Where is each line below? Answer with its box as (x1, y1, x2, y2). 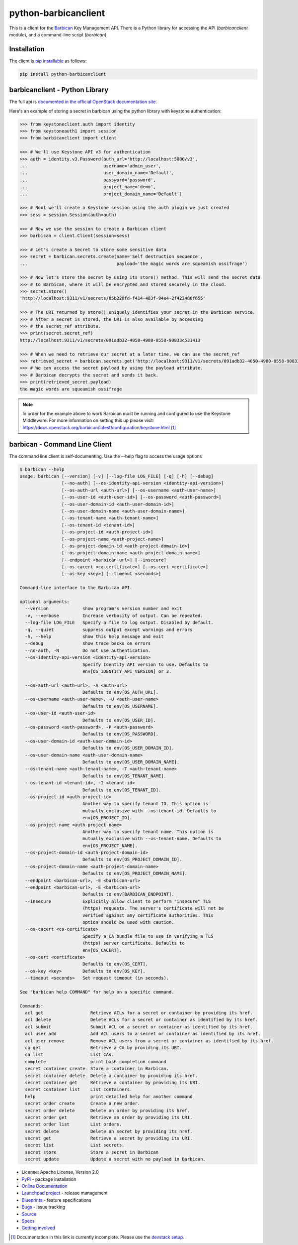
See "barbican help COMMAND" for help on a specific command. (19, 989, 174, 995)
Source (21, 1211, 37, 1217)
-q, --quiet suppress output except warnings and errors (25, 626, 193, 632)
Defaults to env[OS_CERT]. (82, 961, 149, 967)
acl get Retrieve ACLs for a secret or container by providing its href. (25, 1010, 253, 1016)
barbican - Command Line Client (9, 440, 112, 448)
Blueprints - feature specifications (21, 1197, 91, 1203)
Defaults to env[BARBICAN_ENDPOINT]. (82, 891, 174, 897)
